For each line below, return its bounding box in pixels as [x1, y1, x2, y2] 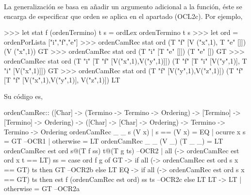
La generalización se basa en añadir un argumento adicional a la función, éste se [4, 1, 242, 11]
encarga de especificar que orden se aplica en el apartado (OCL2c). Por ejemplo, [4, 11, 243, 21]
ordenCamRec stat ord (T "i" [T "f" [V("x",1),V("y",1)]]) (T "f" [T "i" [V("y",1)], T [4, 55, 247, 65]
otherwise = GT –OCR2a [4, 183, 80, 194]
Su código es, [4, 91, 43, 101]
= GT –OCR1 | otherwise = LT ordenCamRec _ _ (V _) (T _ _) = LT [4, 136, 223, 146]
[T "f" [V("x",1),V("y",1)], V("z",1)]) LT [4, 75, 120, 85]
